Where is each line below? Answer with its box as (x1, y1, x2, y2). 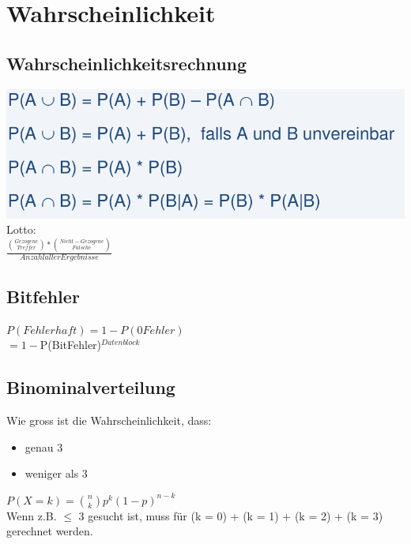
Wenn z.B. (6, 507, 57, 523)
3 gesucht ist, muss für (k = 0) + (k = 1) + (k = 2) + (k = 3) (78, 507, 383, 523)
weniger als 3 (25, 465, 88, 482)
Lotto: (6, 221, 36, 238)
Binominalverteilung (6, 375, 175, 400)
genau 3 (25, 438, 63, 455)
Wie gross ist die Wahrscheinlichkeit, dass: (6, 411, 212, 428)
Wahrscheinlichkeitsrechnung (6, 51, 247, 75)
